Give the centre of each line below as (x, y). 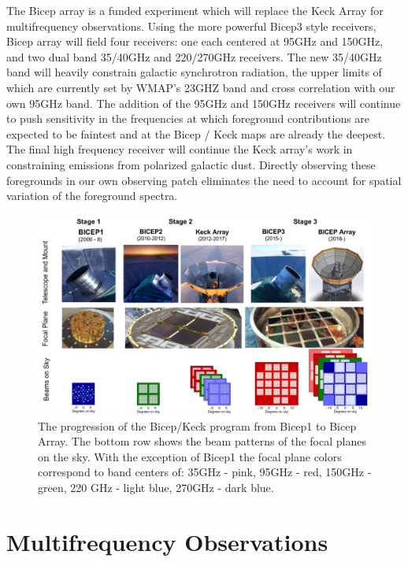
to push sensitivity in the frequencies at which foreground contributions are (188, 118)
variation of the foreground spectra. (92, 196)
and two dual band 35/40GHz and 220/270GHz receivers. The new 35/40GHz (194, 56)
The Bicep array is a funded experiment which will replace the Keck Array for (195, 10)
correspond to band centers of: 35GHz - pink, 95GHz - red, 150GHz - (205, 472)
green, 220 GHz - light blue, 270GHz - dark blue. (156, 487)
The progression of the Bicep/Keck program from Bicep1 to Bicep (197, 425)
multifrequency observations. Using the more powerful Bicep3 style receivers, (191, 26)
